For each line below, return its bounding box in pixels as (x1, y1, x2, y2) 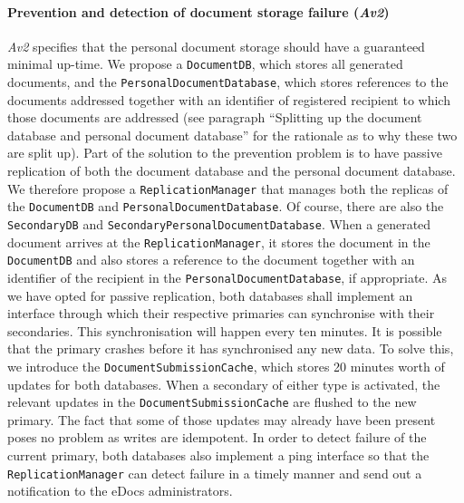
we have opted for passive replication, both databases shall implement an (7, 285, 413, 305)
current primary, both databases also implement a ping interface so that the (7, 446, 430, 465)
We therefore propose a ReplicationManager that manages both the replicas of (7, 179, 449, 198)
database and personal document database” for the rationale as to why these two (7, 125, 458, 144)
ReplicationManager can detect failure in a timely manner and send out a (7, 463, 422, 482)
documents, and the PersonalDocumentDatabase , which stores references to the (7, 73, 449, 92)
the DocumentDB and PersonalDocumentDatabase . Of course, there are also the (7, 197, 444, 216)
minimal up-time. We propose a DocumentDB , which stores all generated (7, 54, 403, 73)
